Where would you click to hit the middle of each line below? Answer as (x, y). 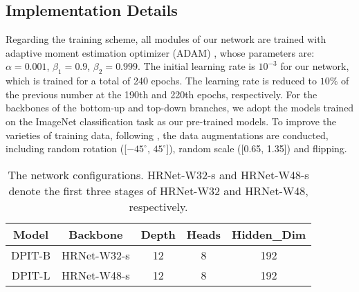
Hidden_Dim (269, 234)
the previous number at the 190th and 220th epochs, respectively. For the (162, 94)
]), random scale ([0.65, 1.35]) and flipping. (257, 148)
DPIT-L (31, 275)
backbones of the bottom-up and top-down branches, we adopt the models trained (180, 108)
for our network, (315, 66)
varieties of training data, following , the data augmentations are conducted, (167, 135)
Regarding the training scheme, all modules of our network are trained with (166, 39)
